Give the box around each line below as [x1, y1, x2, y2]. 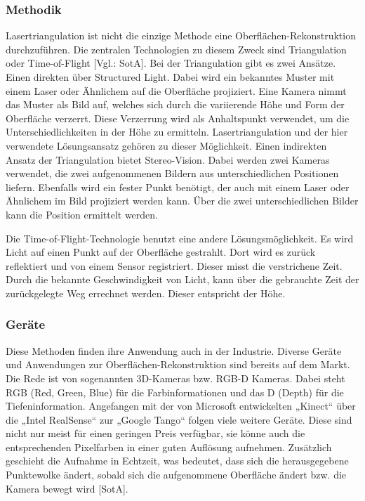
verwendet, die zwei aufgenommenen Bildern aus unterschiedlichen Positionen [6, 166, 339, 181]
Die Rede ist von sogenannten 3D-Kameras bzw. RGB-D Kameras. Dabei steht [6, 370, 345, 385]
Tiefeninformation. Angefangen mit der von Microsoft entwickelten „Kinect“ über [6, 398, 356, 413]
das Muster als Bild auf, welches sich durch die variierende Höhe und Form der [6, 97, 345, 112]
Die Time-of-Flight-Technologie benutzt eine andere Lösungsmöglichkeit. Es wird [6, 230, 354, 245]
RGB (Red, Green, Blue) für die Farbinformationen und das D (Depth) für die [6, 384, 344, 399]
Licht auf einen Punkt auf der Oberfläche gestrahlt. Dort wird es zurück [6, 245, 316, 259]
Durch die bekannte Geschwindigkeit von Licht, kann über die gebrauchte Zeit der [6, 272, 359, 287]
